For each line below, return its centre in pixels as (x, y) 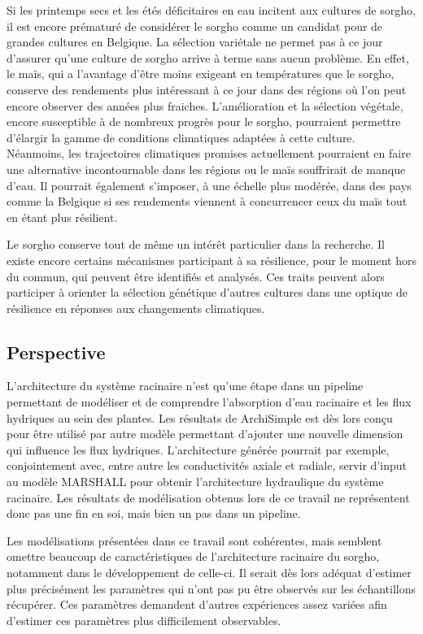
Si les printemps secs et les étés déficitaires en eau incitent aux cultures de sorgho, (211, 10)
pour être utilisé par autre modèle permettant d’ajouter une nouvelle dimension (205, 434)
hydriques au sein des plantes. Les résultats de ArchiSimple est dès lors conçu (200, 417)
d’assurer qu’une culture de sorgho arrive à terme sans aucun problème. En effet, (208, 57)
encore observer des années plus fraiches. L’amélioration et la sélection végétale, (205, 105)
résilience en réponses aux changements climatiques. (136, 308)
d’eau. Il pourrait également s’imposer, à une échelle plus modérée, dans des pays (209, 185)
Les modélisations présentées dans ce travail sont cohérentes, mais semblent (194, 540)
